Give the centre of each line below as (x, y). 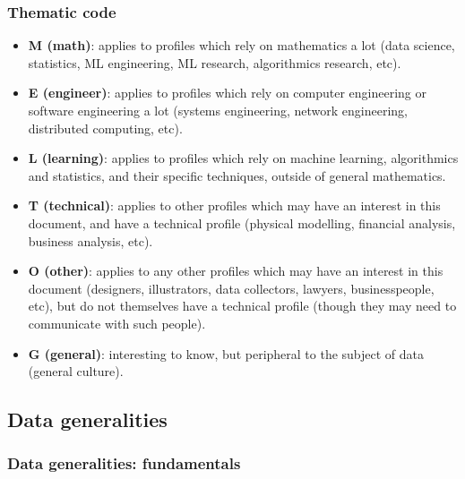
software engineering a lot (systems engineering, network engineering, (218, 110)
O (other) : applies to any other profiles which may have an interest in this (236, 271)
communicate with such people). (117, 323)
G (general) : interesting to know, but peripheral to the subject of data (226, 353)
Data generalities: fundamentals (124, 463)
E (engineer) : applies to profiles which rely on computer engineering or (228, 93)
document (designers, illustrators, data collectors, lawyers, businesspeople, (231, 288)
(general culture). (76, 371)
